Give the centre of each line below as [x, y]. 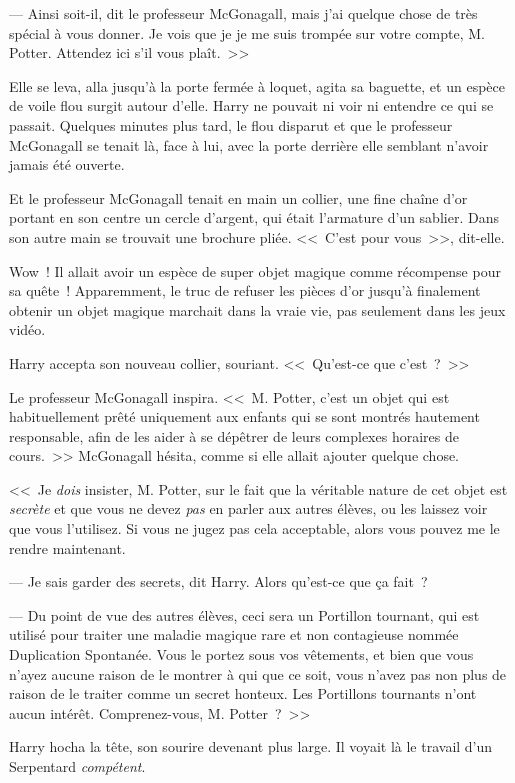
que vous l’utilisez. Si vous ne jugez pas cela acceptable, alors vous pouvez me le [254, 528]
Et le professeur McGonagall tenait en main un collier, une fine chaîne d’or [238, 197]
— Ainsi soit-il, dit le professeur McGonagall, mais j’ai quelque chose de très [243, 13]
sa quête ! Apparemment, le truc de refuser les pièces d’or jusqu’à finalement [245, 290]
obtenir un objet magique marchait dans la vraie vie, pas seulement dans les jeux [257, 309]
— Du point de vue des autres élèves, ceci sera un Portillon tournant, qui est [244, 614]
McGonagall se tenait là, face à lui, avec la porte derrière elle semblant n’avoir [249, 144]
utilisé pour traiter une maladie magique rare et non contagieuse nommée [234, 634]
